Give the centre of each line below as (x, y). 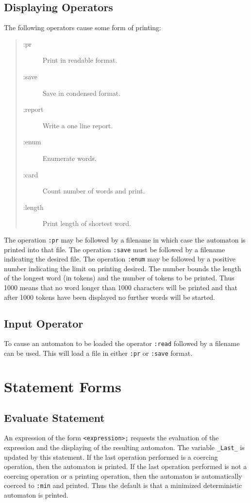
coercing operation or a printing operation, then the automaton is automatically (123, 476)
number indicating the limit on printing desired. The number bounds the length (123, 268)
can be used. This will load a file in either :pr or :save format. (98, 353)
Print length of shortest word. (87, 223)
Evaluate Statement (54, 417)
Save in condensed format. (82, 93)
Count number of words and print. (94, 191)
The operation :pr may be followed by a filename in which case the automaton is (125, 239)
